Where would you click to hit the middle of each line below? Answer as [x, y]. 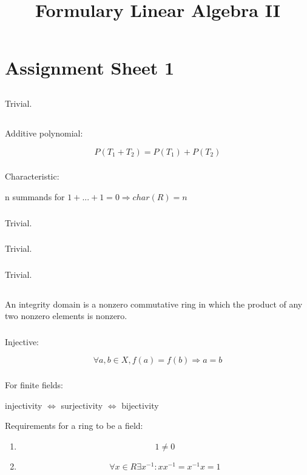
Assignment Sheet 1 [90, 68]
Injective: [22, 341]
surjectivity [82, 405]
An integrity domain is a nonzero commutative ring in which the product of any [154, 304]
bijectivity [140, 405]
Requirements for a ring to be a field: [74, 426]
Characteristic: [32, 176]
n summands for [35, 197]
